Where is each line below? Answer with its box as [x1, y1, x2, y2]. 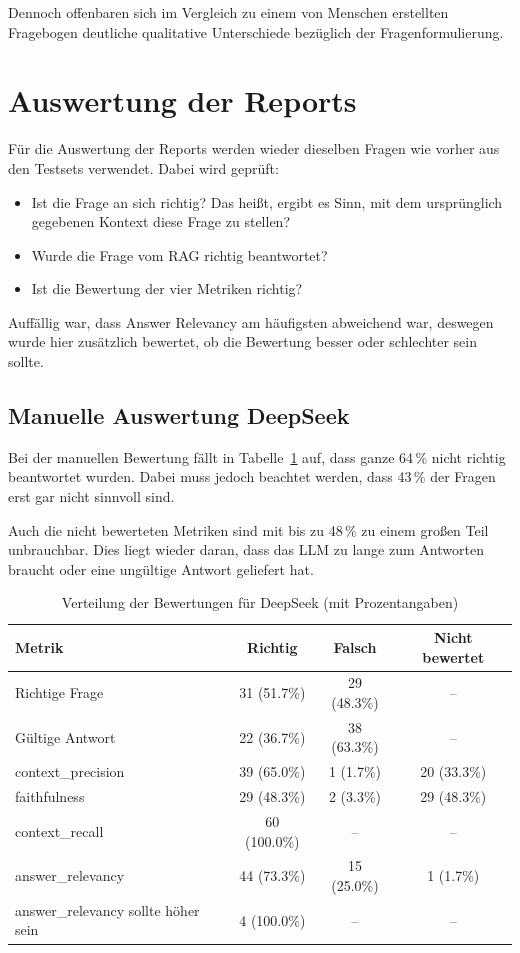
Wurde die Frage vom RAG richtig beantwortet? [31, 244, 328, 265]
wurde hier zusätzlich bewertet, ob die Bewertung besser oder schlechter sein [8, 331, 478, 352]
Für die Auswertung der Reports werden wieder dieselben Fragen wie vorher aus [8, 138, 500, 159]
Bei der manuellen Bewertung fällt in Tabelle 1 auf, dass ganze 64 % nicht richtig [8, 446, 506, 467]
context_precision [15, 761, 125, 782]
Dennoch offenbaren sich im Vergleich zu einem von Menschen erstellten [8, 2, 449, 22]
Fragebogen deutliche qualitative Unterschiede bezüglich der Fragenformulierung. [8, 21, 504, 42]
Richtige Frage [15, 682, 104, 703]
